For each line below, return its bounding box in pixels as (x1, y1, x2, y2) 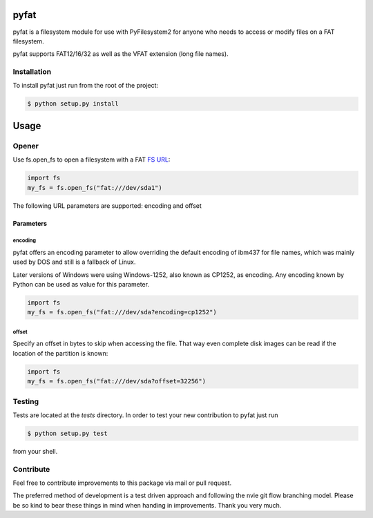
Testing (12, 396, 39, 406)
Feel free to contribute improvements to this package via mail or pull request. (12, 479, 232, 487)
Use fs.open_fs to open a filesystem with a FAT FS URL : (12, 155, 171, 164)
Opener (12, 141, 39, 151)
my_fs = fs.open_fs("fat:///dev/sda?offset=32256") (27, 377, 207, 385)
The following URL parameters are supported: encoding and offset (12, 201, 202, 210)
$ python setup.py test (27, 429, 108, 437)
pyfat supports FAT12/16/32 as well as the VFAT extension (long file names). (12, 50, 229, 58)
